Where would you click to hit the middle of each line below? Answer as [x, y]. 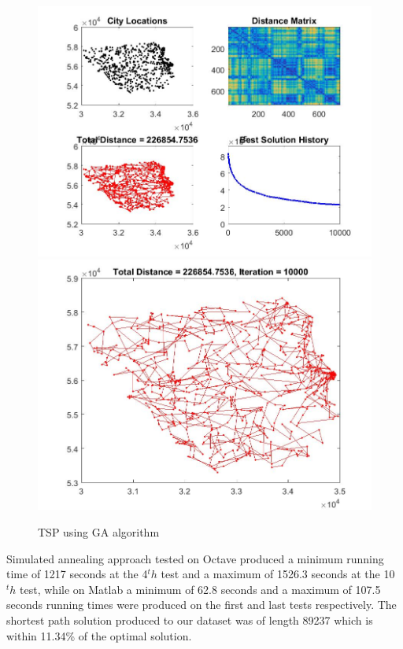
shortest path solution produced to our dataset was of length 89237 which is [190, 619]
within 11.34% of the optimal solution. [99, 635]
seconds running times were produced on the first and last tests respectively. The [201, 605]
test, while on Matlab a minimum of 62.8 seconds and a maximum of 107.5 [200, 589]
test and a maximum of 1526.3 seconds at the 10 [278, 574]
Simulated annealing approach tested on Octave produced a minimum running [195, 558]
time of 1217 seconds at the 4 [77, 574]
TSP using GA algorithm [99, 531]
